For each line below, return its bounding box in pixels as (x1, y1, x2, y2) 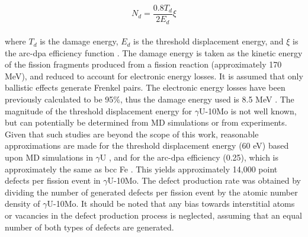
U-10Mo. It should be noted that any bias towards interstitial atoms (47, 197, 295, 210)
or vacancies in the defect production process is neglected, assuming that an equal (5, 209, 302, 222)
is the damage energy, (40, 35, 118, 47)
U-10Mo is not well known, (199, 104, 297, 117)
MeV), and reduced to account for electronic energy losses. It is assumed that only (5, 69, 303, 82)
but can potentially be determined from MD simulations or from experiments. (5, 116, 287, 129)
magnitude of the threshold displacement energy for (5, 104, 192, 117)
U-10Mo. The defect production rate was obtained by (107, 174, 301, 187)
